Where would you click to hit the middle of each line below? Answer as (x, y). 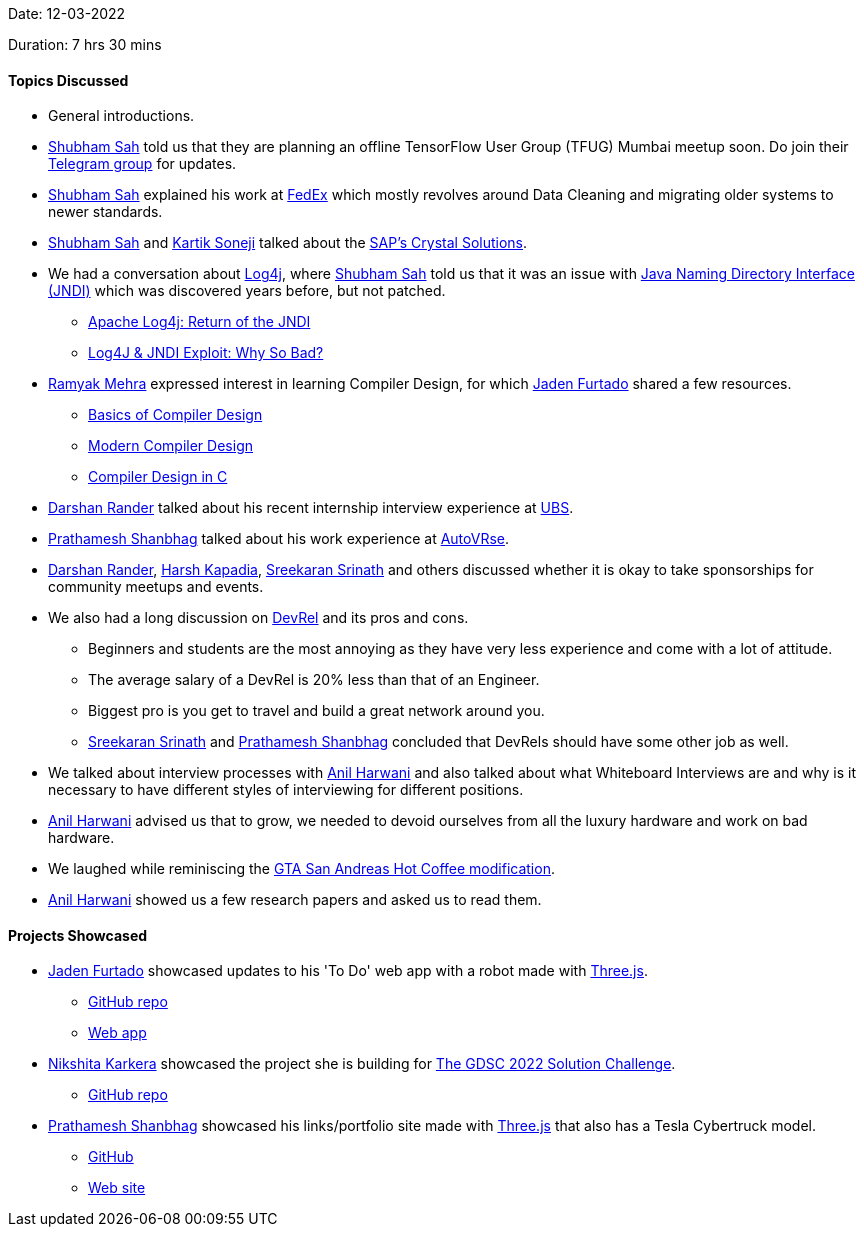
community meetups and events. (156, 587)
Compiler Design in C (158, 477)
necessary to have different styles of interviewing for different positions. (286, 790)
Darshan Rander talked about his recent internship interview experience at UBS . (311, 508)
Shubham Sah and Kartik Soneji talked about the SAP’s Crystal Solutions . (288, 243)
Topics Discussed (68, 80)
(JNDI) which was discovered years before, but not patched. (247, 291)
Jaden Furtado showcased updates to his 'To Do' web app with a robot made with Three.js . (348, 971)
